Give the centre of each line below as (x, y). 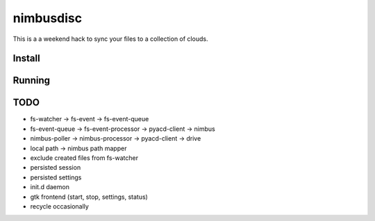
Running (32, 81)
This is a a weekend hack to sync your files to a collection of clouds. (110, 39)
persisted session (56, 168)
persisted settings (56, 177)
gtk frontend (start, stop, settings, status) (89, 197)
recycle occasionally (60, 206)
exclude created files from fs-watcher (84, 158)
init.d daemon (50, 187)
